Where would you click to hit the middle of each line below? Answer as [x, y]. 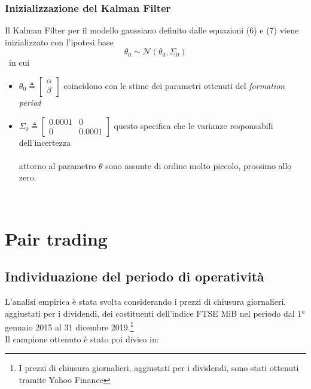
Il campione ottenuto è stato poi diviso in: [82, 339]
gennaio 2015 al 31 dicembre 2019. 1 [69, 326]
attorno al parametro [57, 165]
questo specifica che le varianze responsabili [193, 125]
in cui [19, 62]
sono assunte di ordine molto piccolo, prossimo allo [199, 165]
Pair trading [56, 238]
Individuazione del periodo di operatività [135, 276]
